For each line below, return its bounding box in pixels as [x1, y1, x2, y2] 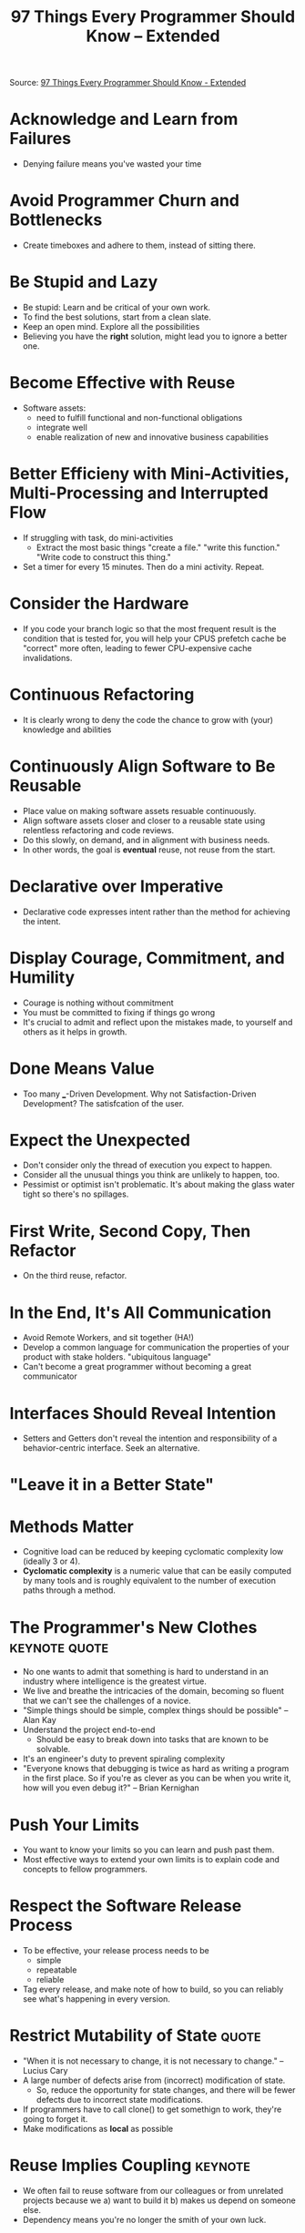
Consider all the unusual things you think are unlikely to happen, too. [22, 1169, 280, 1180]
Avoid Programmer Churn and [9, 190, 239, 211]
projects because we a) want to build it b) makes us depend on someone [22, 2195, 296, 2206]
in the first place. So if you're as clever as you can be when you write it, [22, 1773, 291, 1784]
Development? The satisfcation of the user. [22, 1097, 185, 1108]
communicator [22, 1371, 77, 1382]
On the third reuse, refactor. [22, 1270, 127, 1281]
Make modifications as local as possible [22, 2124, 174, 2135]
